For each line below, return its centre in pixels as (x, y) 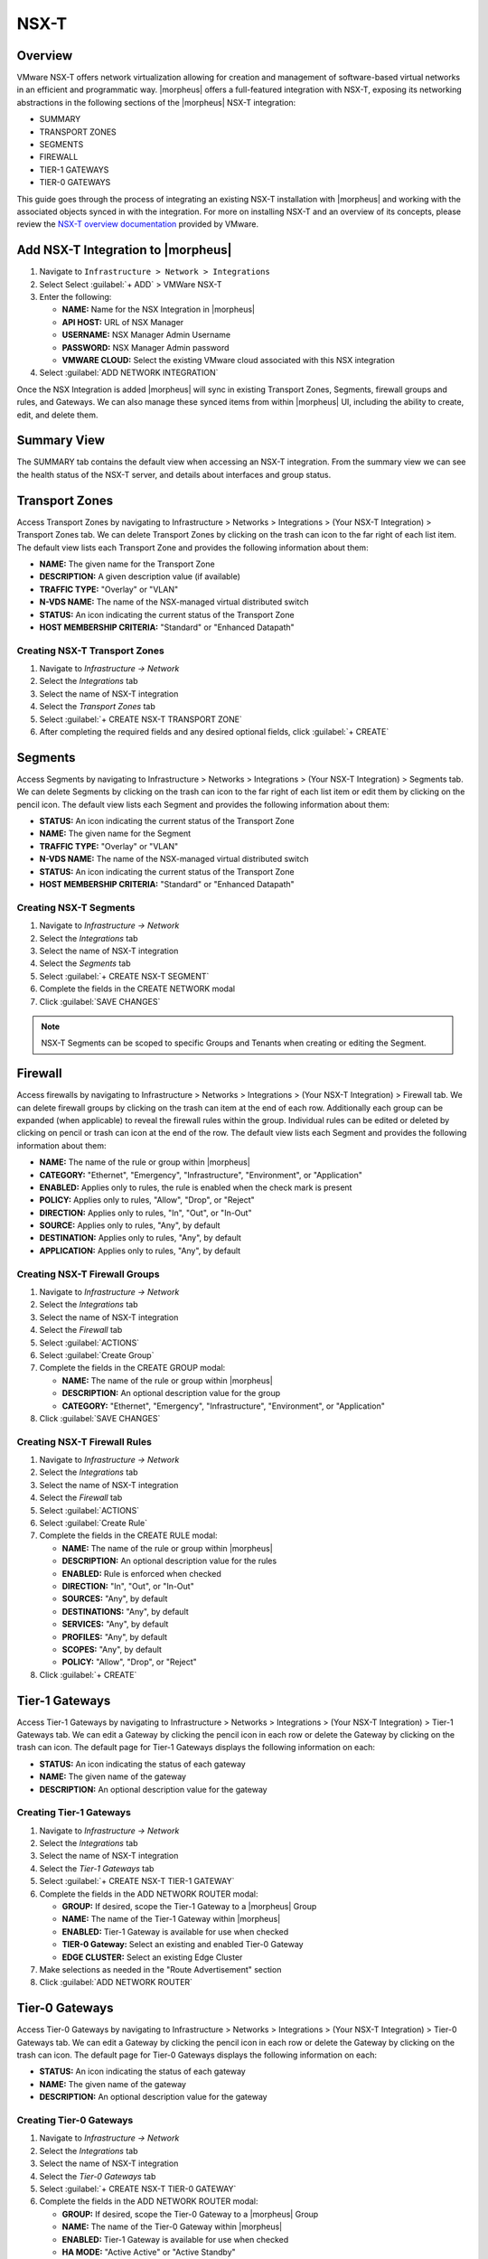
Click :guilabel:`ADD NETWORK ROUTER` (116, 1982)
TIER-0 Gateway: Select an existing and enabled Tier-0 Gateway (183, 1945)
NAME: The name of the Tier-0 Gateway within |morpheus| (172, 2226)
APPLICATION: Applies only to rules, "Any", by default (140, 1251)
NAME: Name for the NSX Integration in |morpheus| (158, 309)
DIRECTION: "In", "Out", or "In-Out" (128, 1586)
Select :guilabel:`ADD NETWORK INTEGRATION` (129, 373)
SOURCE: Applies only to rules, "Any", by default (130, 1225)
